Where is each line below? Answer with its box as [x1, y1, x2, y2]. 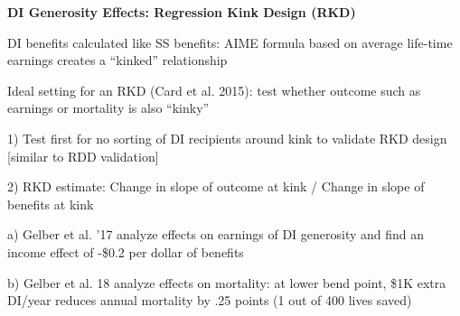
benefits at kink [7, 194, 94, 213]
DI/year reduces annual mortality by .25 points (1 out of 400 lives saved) [7, 291, 412, 310]
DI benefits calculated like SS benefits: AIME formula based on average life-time [7, 33, 453, 51]
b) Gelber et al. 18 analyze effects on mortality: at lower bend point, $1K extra [7, 273, 446, 292]
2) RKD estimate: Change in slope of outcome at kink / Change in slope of [7, 177, 425, 196]
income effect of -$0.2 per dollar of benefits [7, 242, 244, 261]
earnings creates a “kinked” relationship [7, 51, 228, 70]
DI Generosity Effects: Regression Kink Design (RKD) [7, 3, 356, 21]
